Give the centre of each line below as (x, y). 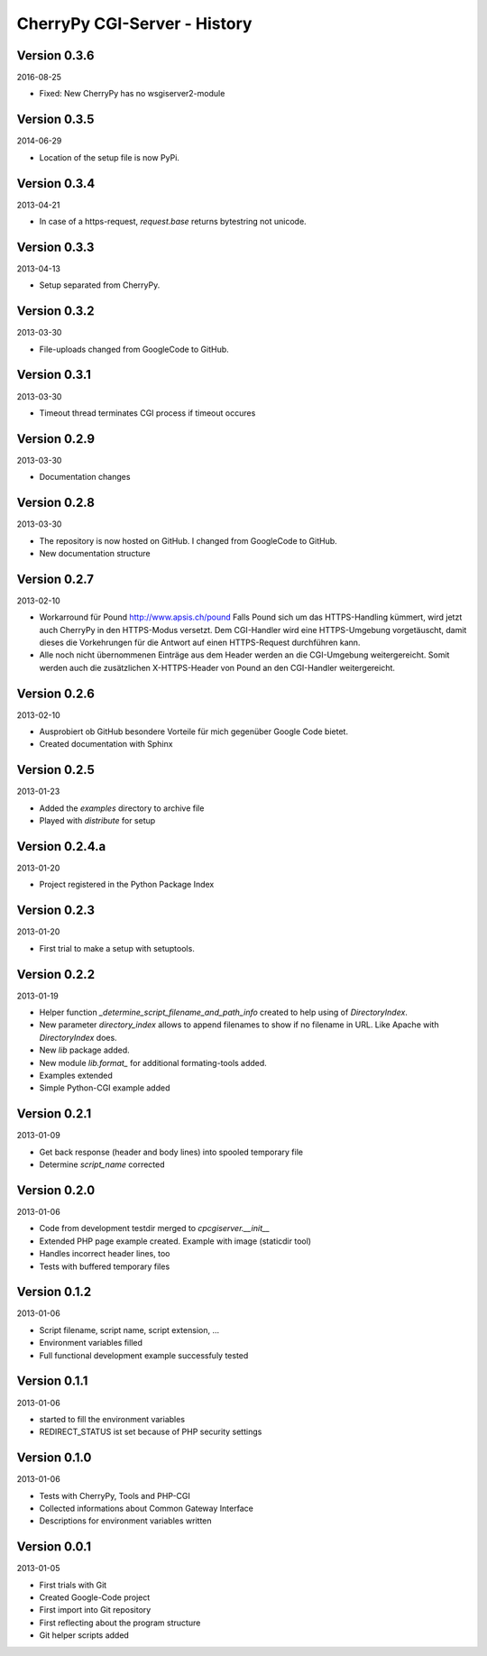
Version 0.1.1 (52, 1381)
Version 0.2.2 (55, 974)
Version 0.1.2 (54, 1292)
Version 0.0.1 (54, 1547)
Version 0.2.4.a (61, 846)
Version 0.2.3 (55, 911)
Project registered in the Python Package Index (127, 885)
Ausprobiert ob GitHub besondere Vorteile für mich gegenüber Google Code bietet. (194, 731)
